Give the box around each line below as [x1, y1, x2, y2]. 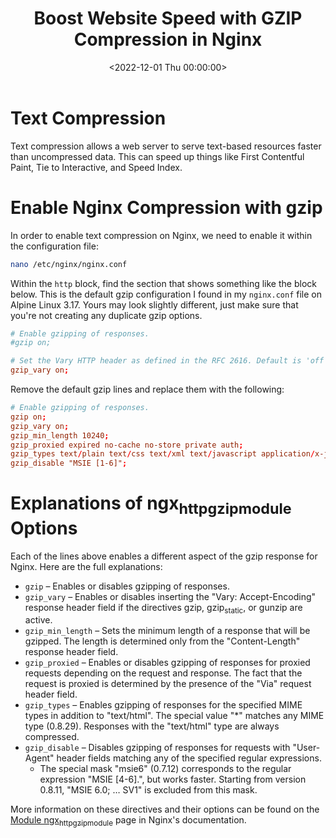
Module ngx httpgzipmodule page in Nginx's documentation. [10, 814, 247, 829]
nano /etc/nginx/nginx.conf [10, 259, 128, 269]
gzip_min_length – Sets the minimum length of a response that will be [24, 625, 311, 637]
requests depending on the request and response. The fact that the [24, 667, 303, 679]
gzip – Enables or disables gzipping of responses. [24, 580, 230, 592]
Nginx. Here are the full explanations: [10, 560, 163, 572]
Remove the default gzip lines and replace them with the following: [10, 383, 285, 395]
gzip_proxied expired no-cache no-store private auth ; [10, 440, 244, 450]
